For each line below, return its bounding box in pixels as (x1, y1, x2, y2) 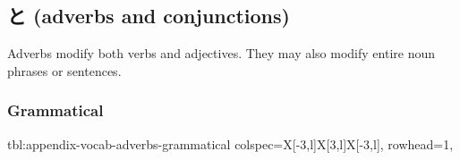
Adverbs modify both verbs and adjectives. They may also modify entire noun (7, 44, 436, 63)
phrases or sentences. (7, 61, 122, 80)
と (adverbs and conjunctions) (7, 2, 290, 29)
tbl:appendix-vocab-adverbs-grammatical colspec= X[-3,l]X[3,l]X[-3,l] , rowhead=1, (7, 134, 454, 153)
